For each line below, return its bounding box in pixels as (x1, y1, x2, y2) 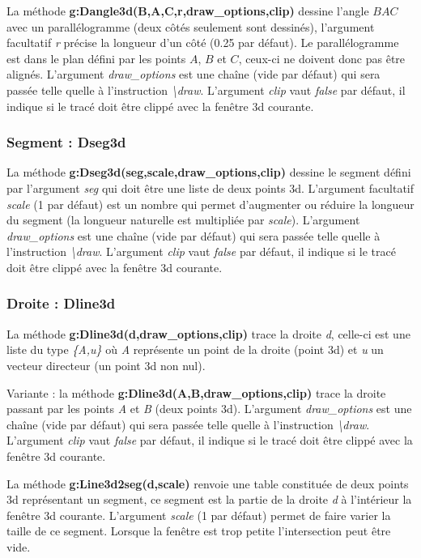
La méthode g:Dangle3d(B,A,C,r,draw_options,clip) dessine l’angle (6, 2, 369, 19)
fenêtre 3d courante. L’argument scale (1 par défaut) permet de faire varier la (6, 506, 391, 523)
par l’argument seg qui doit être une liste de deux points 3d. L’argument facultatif (6, 179, 415, 196)
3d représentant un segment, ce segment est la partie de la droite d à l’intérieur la (6, 491, 412, 508)
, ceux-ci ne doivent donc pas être (238, 49, 406, 66)
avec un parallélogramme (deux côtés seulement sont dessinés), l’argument (6, 18, 375, 35)
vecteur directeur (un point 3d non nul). (6, 356, 206, 373)
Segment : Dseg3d (6, 132, 126, 152)
